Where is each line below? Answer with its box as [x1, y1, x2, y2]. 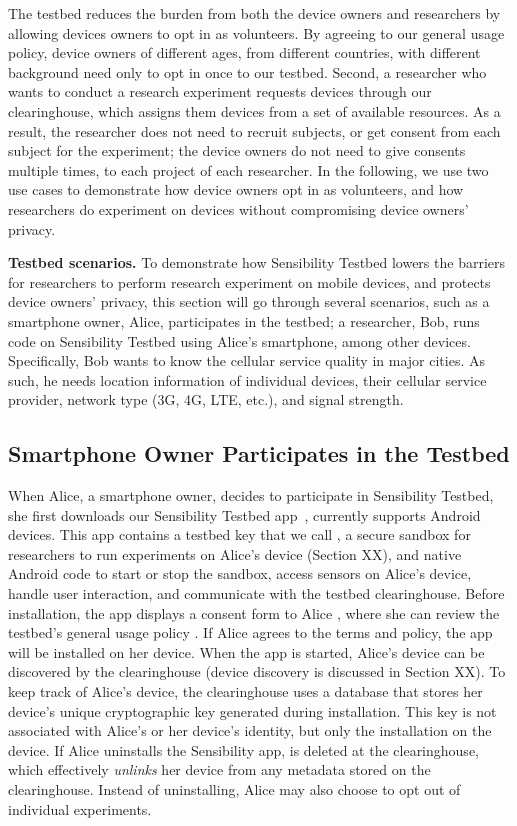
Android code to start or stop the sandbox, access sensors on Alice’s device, [8, 563, 472, 584]
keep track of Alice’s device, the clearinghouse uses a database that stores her [8, 681, 483, 702]
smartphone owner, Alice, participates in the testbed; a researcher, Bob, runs [8, 310, 480, 331]
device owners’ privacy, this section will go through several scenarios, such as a [8, 291, 490, 312]
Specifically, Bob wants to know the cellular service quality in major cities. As [8, 350, 485, 371]
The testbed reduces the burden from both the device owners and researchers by [8, 3, 501, 23]
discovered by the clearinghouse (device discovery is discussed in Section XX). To [8, 661, 506, 682]
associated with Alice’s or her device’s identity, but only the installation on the [8, 720, 492, 741]
